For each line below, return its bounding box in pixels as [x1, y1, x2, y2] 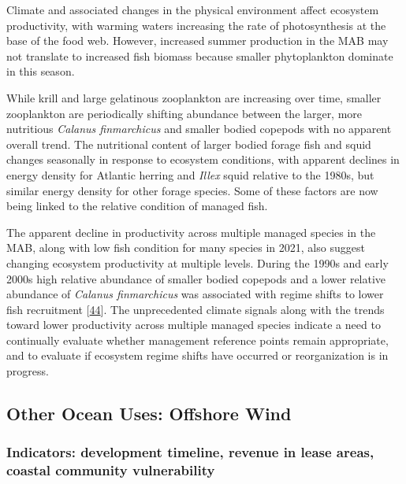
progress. [6, 363, 49, 379]
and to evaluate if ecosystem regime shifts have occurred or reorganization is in [6, 347, 389, 364]
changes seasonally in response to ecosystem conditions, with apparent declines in [6, 151, 400, 168]
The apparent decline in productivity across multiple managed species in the [6, 224, 376, 240]
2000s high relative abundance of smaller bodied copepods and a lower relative [6, 270, 386, 286]
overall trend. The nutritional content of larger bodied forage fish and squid [6, 135, 371, 152]
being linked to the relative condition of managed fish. [6, 198, 268, 214]
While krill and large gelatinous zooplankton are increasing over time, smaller [6, 89, 382, 105]
